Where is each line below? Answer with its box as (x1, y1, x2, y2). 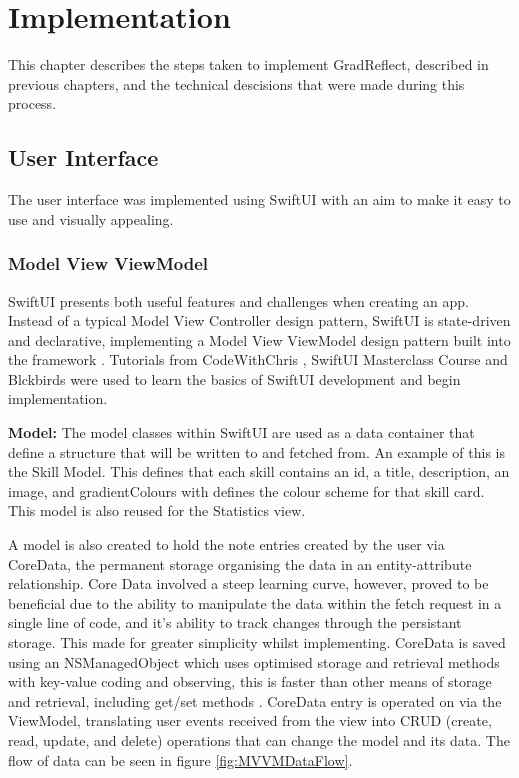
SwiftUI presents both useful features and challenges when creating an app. (8, 290, 469, 311)
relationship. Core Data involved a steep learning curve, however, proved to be (8, 573, 489, 594)
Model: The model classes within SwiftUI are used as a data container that (8, 422, 475, 443)
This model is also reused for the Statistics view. (8, 500, 306, 521)
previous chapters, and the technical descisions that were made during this (8, 73, 465, 94)
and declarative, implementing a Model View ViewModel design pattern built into (8, 329, 511, 350)
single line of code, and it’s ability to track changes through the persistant (8, 612, 462, 633)
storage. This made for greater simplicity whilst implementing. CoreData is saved (8, 632, 506, 653)
